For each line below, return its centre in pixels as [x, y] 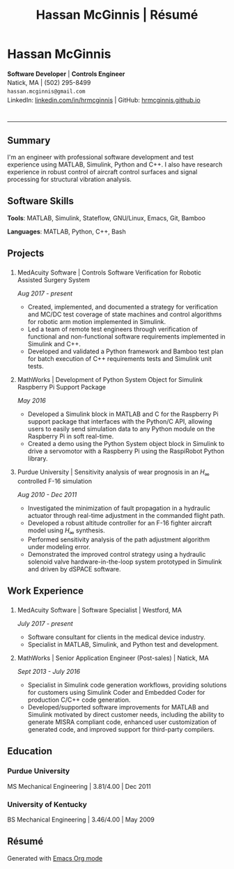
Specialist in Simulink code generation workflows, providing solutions [127, 685]
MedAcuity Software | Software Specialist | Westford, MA [100, 610]
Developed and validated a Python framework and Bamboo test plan [126, 351]
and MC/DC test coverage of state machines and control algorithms [125, 314]
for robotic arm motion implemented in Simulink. [96, 322]
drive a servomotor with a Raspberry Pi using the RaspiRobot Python [126, 451]
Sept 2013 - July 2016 [49, 671]
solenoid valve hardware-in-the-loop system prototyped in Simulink [125, 562]
